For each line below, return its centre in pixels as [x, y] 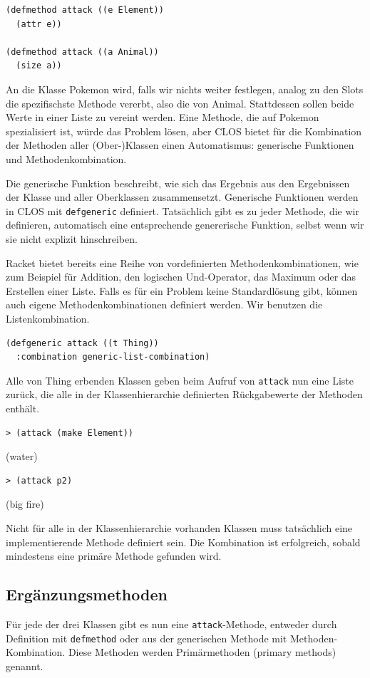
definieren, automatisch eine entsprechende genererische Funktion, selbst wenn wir [185, 225]
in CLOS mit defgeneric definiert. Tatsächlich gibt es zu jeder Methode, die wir [183, 210]
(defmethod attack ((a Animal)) [82, 52]
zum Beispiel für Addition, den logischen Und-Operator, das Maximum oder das [181, 277]
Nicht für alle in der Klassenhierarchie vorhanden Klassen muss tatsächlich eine [179, 527]
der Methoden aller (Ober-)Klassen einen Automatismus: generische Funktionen [180, 145]
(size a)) [39, 66]
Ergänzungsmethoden [87, 594]
